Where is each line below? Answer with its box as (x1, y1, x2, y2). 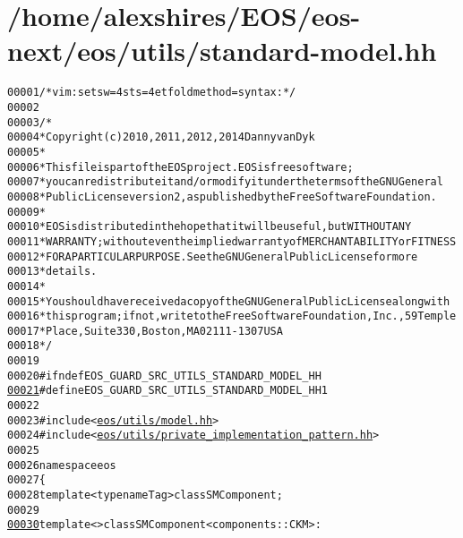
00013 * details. (7, 265, 98, 278)
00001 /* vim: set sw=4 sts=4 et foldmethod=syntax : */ (7, 86, 296, 99)
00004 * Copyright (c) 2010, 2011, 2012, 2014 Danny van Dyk (7, 131, 315, 144)
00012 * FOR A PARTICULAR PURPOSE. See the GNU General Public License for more (7, 250, 418, 263)
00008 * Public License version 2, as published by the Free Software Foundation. (7, 190, 437, 203)
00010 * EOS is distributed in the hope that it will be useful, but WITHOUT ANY (7, 220, 412, 234)
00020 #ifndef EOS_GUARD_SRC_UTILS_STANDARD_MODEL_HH (7, 369, 322, 382)
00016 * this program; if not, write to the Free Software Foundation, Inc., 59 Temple (7, 310, 457, 323)
